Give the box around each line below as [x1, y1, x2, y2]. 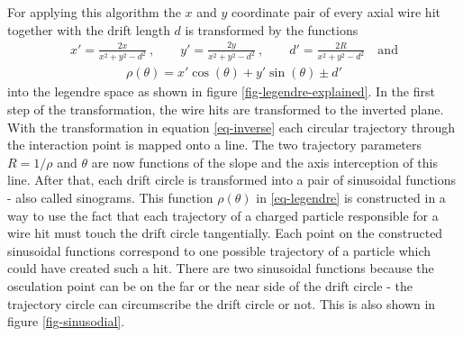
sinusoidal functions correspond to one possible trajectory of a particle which [7, 241, 431, 260]
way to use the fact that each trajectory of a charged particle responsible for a [7, 205, 439, 224]
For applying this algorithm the [7, 3, 181, 21]
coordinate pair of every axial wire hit [231, 3, 440, 21]
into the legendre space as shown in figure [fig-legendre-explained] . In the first [7, 82, 435, 101]
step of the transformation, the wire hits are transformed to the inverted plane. [7, 100, 444, 119]
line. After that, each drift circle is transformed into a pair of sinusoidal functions [7, 170, 457, 189]
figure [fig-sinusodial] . [7, 312, 125, 331]
